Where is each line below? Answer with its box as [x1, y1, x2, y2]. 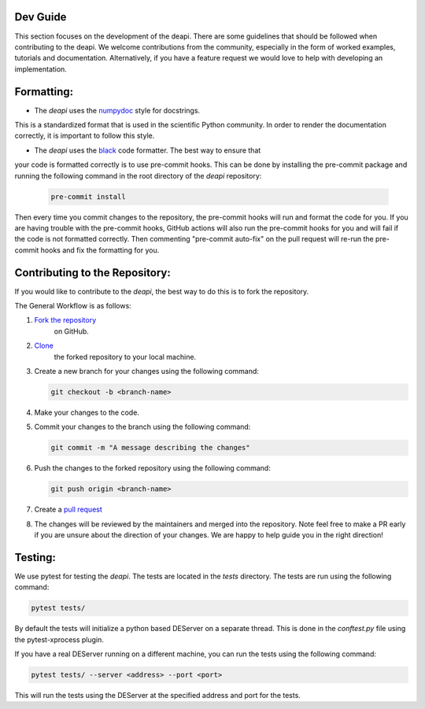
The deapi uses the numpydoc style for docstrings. [34, 105, 201, 115]
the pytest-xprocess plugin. [14, 634, 104, 644]
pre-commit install [50, 192, 126, 201]
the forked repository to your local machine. [54, 352, 197, 361]
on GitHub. [54, 327, 90, 336]
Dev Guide [14, 10, 67, 24]
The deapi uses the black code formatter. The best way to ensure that [34, 146, 261, 155]
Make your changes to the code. [34, 408, 139, 417]
